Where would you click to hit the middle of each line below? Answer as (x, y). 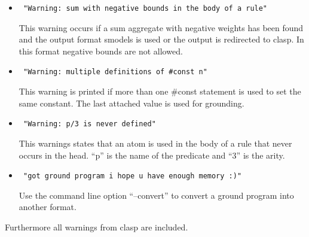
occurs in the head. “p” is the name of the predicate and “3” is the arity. (152, 155)
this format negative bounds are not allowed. (101, 51)
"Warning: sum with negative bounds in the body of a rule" (145, 8)
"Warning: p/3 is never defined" (89, 124)
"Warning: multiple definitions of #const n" (115, 72)
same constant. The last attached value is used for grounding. (131, 103)
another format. (48, 207)
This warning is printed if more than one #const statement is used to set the (160, 91)
